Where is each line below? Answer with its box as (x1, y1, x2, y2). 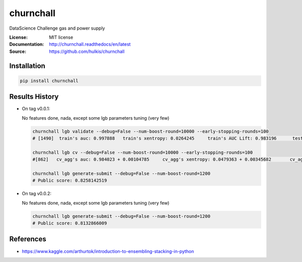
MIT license (49, 34, 73, 40)
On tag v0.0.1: (22, 106, 50, 112)
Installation (9, 61, 45, 70)
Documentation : (9, 41, 44, 47)
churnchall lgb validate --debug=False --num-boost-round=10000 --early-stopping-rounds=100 (32, 128, 269, 134)
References (9, 235, 46, 243)
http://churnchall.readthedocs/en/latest (49, 41, 131, 47)
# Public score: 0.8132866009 (32, 220, 107, 226)
